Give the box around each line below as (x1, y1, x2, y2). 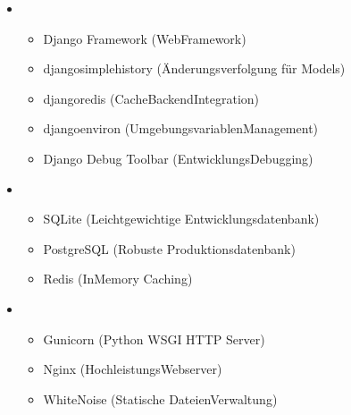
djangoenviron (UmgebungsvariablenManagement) (43, 119, 319, 138)
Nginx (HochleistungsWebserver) (43, 360, 222, 378)
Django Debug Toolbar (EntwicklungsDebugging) (43, 148, 313, 167)
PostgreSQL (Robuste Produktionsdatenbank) (43, 239, 296, 258)
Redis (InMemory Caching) (43, 269, 193, 288)
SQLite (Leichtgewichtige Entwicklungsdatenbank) (43, 209, 320, 228)
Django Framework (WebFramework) (43, 29, 247, 47)
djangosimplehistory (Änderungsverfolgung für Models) (43, 59, 346, 78)
